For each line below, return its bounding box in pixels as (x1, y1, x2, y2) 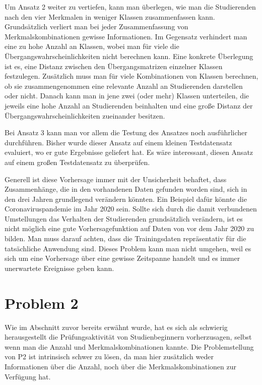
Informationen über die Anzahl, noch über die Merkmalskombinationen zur (5, 361, 236, 371)
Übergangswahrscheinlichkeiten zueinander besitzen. (5, 110, 165, 121)
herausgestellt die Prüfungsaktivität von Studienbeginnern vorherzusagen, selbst (5, 332, 252, 342)
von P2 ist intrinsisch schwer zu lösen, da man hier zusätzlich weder (5, 351, 214, 362)
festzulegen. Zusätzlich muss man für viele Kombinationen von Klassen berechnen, (5, 71, 258, 81)
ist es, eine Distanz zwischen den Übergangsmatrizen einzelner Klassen (5, 61, 223, 71)
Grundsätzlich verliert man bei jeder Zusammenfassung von (5, 21, 188, 32)
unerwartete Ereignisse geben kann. (5, 262, 114, 273)
